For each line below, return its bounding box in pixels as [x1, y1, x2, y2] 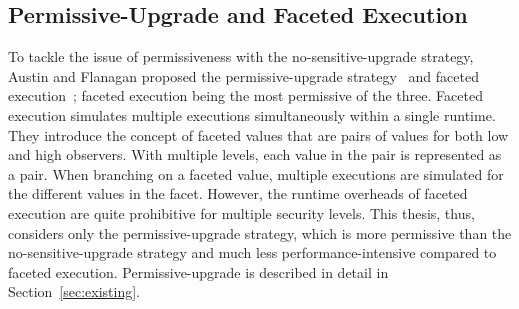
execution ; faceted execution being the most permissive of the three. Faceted [8, 85, 483, 106]
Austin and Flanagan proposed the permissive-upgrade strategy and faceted [8, 65, 479, 86]
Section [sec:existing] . [8, 281, 141, 302]
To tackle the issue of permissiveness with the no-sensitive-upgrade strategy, [8, 46, 474, 67]
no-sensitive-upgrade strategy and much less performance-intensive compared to [8, 242, 497, 263]
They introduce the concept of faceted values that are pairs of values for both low [8, 124, 509, 145]
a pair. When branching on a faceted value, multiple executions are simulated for [8, 163, 504, 184]
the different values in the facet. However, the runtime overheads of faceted [8, 183, 468, 204]
